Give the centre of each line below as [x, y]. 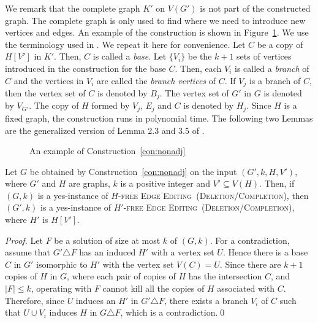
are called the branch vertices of [157, 80]
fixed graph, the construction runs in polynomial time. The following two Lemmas [159, 118]
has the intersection [225, 276]
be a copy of [280, 44]
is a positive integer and [165, 183]
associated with [246, 288]
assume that [28, 252]
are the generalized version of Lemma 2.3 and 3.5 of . [105, 130]
